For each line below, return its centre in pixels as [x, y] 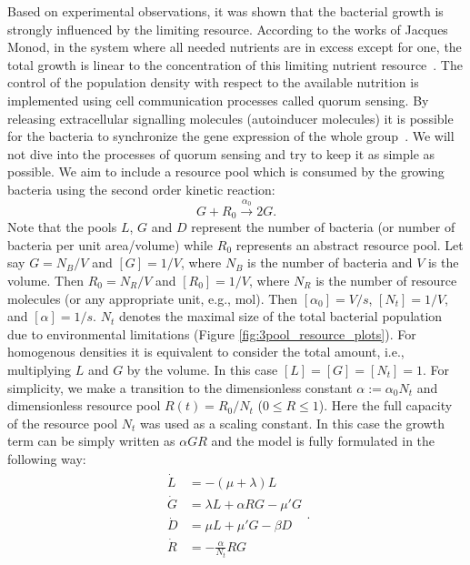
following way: [47, 458]
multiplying [40, 369]
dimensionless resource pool [84, 405]
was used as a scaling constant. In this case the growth [292, 423]
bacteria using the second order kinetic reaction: [141, 189]
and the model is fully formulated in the [323, 441]
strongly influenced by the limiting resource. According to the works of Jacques [228, 29]
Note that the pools [62, 227]
